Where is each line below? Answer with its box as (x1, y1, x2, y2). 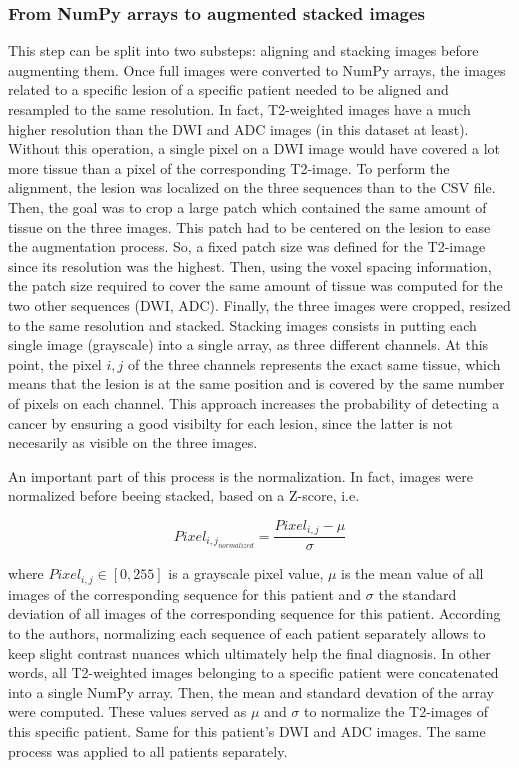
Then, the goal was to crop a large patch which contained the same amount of (8, 196, 487, 217)
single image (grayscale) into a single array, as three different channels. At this (8, 334, 489, 355)
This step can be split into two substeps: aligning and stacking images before (8, 40, 479, 61)
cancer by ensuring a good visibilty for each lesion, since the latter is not (8, 412, 454, 433)
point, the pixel (8, 353, 102, 374)
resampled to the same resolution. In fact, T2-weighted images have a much (8, 99, 471, 119)
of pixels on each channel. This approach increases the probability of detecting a (8, 392, 500, 413)
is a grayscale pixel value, (168, 563, 324, 584)
